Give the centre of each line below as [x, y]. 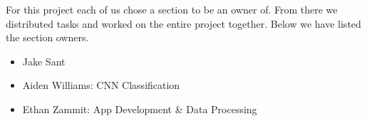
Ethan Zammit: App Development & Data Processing [140, 109]
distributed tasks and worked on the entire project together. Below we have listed [183, 23]
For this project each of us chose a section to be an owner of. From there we [172, 9]
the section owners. [47, 37]
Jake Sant [44, 61]
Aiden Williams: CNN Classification [101, 85]
